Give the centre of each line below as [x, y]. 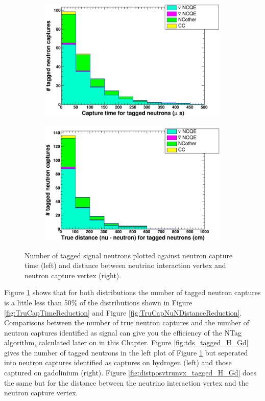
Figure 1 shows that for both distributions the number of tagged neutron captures [132, 292]
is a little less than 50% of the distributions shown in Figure [98, 302]
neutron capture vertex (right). [73, 275]
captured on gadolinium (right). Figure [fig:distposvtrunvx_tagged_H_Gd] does [130, 373]
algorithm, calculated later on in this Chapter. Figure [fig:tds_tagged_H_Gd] [126, 342]
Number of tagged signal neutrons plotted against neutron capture [129, 255]
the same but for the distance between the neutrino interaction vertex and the [126, 382]
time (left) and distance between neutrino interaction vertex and [125, 265]
